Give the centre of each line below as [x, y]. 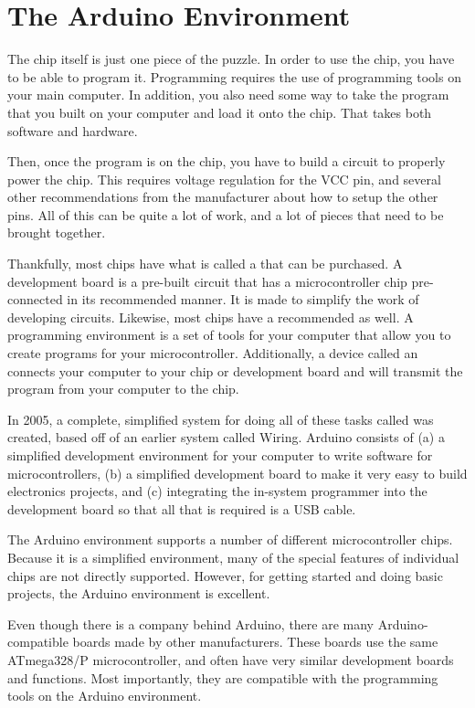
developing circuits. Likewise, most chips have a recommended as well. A [211, 317]
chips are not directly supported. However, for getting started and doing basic [225, 575]
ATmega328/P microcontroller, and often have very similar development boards [231, 659]
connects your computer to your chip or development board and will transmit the [235, 370]
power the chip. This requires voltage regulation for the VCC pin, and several [224, 179]
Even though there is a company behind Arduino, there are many [191, 623]
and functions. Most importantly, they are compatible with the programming [223, 677]
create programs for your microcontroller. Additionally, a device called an [213, 353]
